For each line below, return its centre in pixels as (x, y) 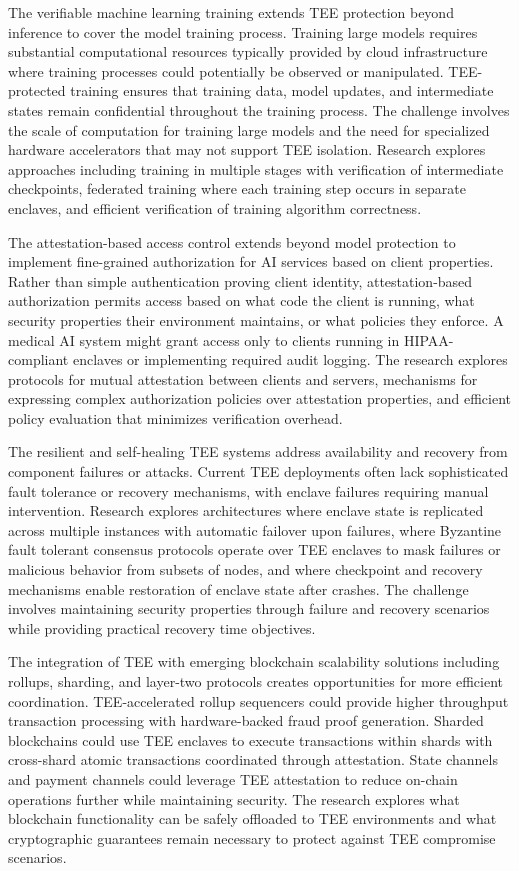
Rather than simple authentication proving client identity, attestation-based (240, 280)
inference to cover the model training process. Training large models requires (243, 31)
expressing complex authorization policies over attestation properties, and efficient (260, 398)
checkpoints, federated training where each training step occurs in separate (237, 188)
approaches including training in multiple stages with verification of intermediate (256, 168)
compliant (38, 359)
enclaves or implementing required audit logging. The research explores (290, 359)
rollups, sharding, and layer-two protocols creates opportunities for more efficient (255, 681)
